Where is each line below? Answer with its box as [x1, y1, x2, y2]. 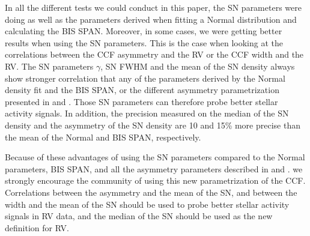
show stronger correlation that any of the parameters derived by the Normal [5, 71, 285, 84]
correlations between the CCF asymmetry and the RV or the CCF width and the [5, 48, 304, 61]
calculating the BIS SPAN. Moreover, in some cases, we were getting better [5, 25, 282, 37]
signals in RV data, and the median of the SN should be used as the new [5, 210, 273, 222]
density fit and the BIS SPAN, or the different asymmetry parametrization [5, 83, 279, 96]
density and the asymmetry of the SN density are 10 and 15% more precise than [5, 118, 300, 131]
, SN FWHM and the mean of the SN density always [100, 59, 295, 72]
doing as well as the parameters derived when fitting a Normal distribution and [5, 13, 297, 25]
